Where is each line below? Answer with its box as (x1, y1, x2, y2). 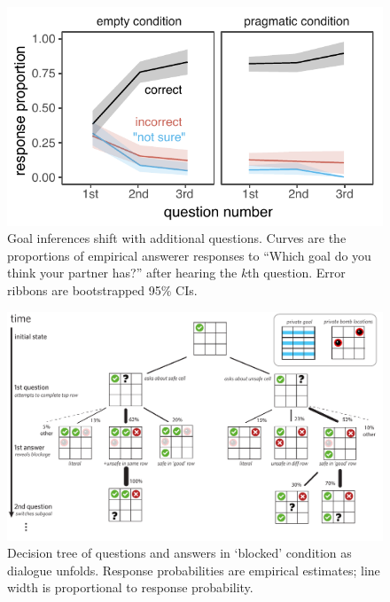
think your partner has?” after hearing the (7, 263, 238, 282)
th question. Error (247, 263, 346, 282)
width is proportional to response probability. (7, 578, 253, 597)
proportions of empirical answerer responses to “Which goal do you (7, 246, 371, 264)
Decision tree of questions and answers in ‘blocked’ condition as (7, 543, 352, 562)
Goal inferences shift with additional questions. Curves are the (7, 229, 347, 247)
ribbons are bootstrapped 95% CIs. (7, 280, 198, 299)
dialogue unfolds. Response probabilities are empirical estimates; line (7, 560, 380, 579)
